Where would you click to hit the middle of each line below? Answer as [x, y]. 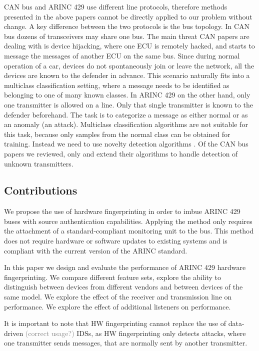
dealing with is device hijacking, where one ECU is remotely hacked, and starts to [129, 46]
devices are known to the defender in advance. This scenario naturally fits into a [127, 75]
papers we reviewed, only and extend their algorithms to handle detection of [121, 153]
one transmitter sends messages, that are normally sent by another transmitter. [126, 343]
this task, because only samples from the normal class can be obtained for [117, 134]
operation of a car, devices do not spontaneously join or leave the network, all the [129, 65]
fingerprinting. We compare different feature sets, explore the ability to [113, 277]
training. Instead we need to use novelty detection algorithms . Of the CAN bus [126, 144]
